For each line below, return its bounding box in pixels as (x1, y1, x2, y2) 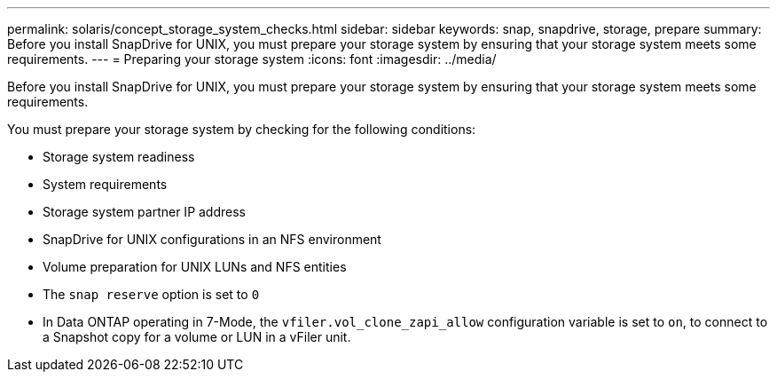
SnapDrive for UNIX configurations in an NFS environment (43, 232, 381, 247)
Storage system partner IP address (43, 204, 246, 219)
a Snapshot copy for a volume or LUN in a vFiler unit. (43, 329, 351, 344)
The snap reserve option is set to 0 (43, 287, 260, 302)
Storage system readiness (43, 149, 195, 164)
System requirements (43, 177, 168, 192)
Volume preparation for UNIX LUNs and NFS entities (43, 259, 347, 274)
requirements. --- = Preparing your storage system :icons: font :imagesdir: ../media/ (7, 51, 497, 67)
